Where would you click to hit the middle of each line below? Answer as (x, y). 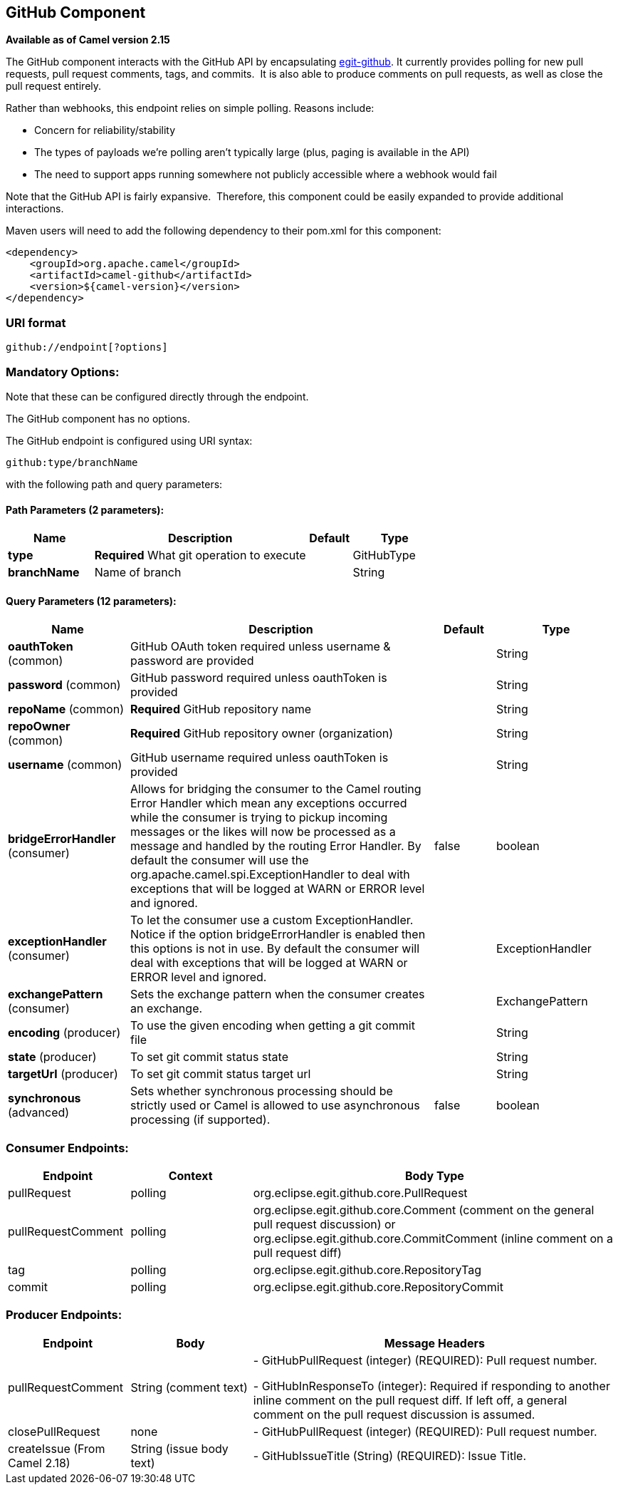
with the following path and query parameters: (114, 484)
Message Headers (434, 1343)
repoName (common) (66, 709)
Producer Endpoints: (64, 1315)
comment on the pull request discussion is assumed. (394, 1414)
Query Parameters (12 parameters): (91, 601)
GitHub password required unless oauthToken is (259, 678)
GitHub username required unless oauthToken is (260, 758)
